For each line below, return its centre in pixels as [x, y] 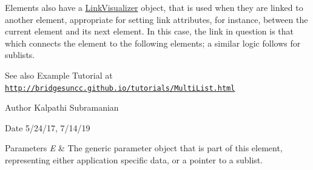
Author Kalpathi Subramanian [62, 107]
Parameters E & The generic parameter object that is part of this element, [144, 148]
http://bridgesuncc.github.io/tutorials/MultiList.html [120, 88]
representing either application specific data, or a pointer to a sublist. [134, 160]
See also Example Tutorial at [59, 75]
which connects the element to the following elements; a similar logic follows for [153, 43]
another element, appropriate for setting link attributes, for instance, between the [156, 19]
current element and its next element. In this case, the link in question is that [150, 31]
